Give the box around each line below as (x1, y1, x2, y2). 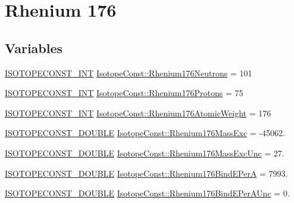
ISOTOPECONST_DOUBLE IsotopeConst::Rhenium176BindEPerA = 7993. (5, 167, 288, 179)
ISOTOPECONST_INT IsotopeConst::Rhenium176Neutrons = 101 (5, 66, 252, 79)
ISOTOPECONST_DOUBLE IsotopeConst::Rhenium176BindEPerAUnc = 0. (5, 187, 290, 199)
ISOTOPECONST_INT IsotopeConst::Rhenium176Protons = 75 (5, 87, 243, 99)
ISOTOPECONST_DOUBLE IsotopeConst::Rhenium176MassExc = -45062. (5, 127, 285, 139)
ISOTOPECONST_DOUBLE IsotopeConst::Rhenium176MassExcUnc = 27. (5, 146, 284, 159)
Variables (5, 38, 63, 57)
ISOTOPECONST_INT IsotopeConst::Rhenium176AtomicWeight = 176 (5, 106, 271, 119)
